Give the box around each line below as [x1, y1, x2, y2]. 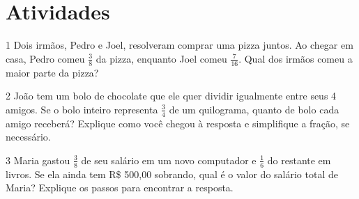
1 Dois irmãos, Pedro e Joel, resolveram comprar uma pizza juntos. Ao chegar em [6, 38, 353, 52]
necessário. [6, 129, 51, 144]
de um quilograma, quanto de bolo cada [169, 102, 339, 116]
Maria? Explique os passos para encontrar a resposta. [6, 180, 234, 195]
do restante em [267, 152, 331, 167]
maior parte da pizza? [6, 65, 99, 79]
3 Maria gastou [6, 152, 70, 167]
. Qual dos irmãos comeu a [238, 51, 353, 65]
